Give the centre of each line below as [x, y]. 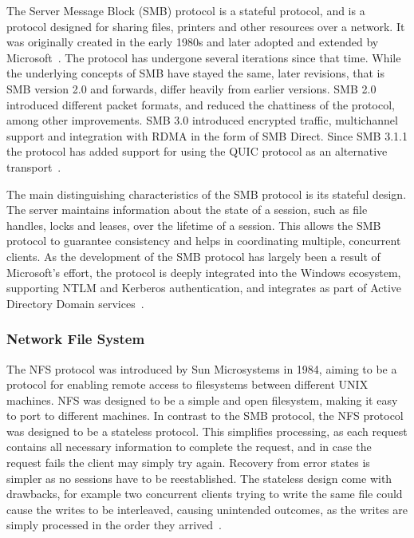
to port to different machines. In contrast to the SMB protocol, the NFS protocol [205, 415]
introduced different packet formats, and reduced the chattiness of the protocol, [201, 104]
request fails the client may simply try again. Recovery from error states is [188, 463]
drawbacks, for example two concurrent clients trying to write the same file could [205, 494]
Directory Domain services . [75, 303]
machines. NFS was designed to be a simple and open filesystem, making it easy [202, 400]
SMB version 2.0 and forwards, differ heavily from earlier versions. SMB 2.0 [191, 88]
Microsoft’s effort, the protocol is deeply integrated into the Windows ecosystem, [204, 272]
